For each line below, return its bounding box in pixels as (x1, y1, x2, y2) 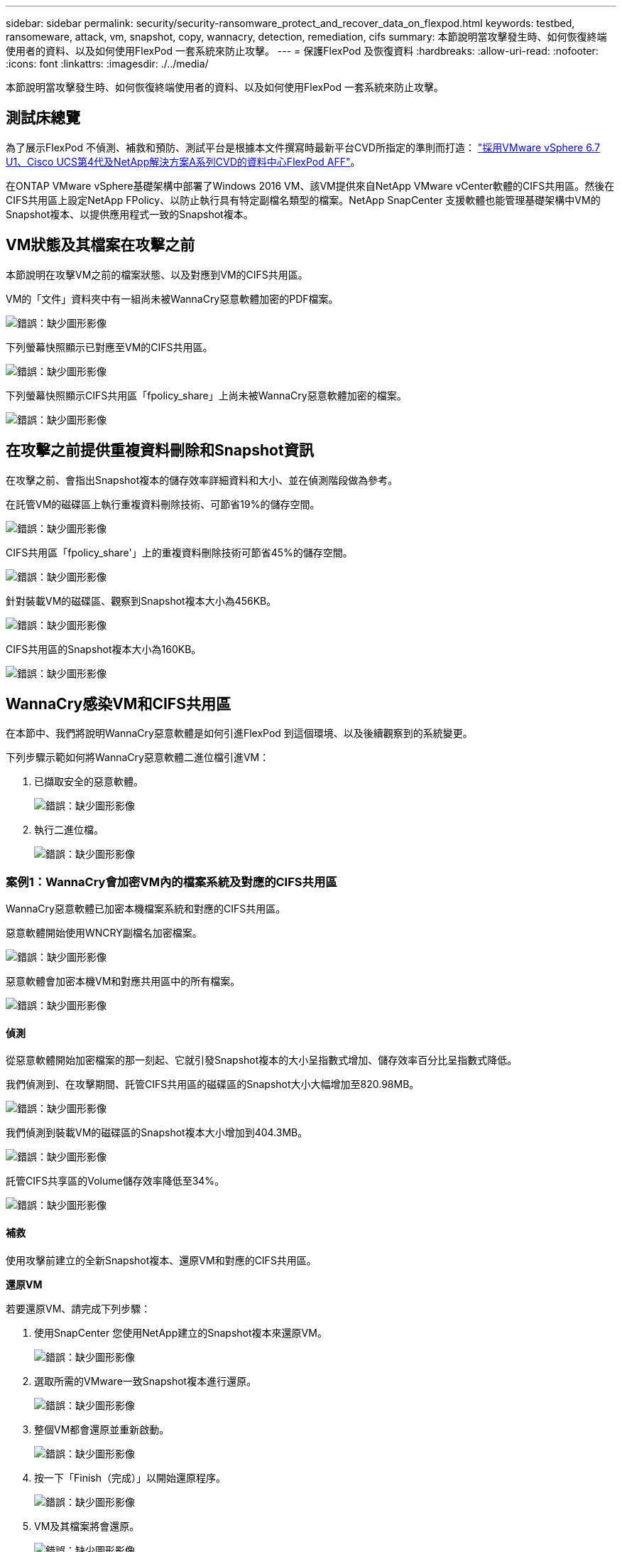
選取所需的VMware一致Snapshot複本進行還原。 (34, 1374, 257, 1387)
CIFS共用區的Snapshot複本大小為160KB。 (6, 642, 202, 655)
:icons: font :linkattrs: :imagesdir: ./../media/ (6, 58, 209, 70)
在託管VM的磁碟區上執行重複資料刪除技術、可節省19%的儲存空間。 (6, 497, 320, 510)
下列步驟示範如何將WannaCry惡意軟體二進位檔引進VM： (6, 751, 270, 764)
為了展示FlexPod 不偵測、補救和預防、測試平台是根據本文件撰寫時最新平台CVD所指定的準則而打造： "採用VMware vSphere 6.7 (6, 141, 601, 153)
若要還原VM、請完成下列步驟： (6, 1302, 151, 1315)
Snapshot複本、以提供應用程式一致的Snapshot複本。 (6, 208, 253, 220)
